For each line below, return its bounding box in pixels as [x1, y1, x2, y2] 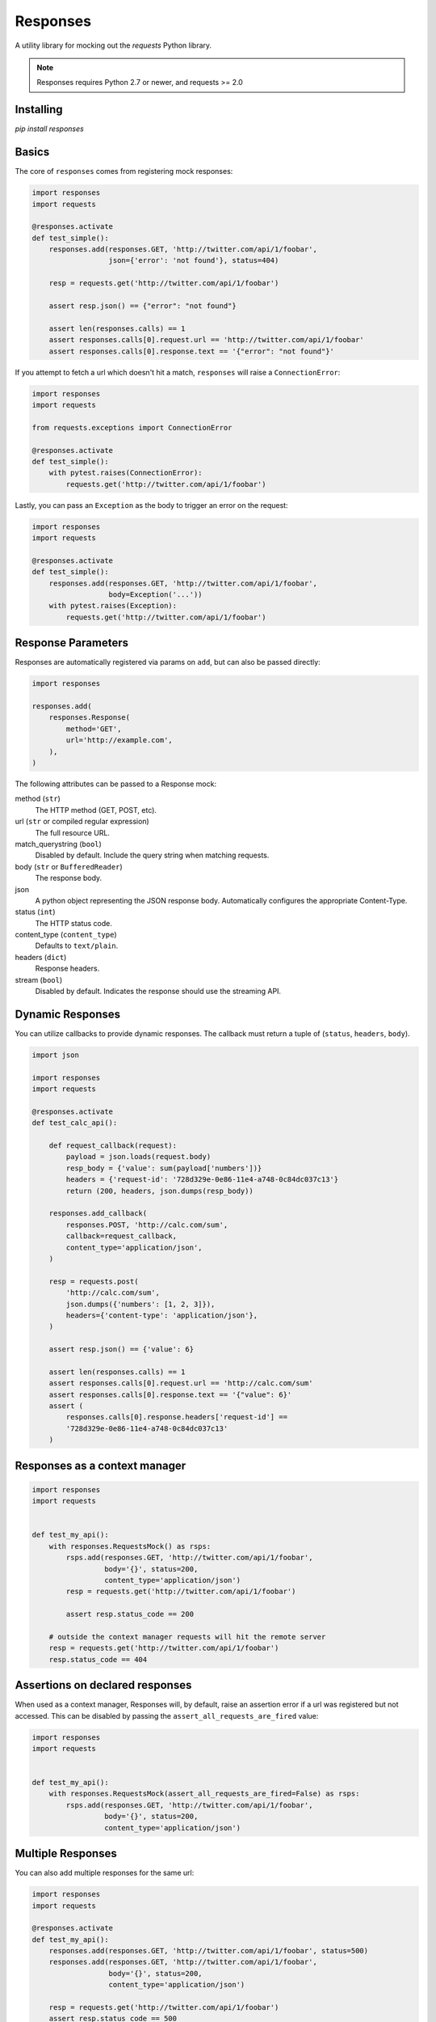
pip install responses [15, 124, 84, 133]
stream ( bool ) [15, 975, 63, 984]
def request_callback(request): [48, 1141, 178, 1150]
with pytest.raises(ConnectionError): [48, 468, 203, 477]
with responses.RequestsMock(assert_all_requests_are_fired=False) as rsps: [48, 1789, 360, 1799]
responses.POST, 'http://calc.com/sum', [65, 1220, 228, 1229]
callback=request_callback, [65, 1232, 178, 1241]
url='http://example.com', [65, 736, 173, 745]
